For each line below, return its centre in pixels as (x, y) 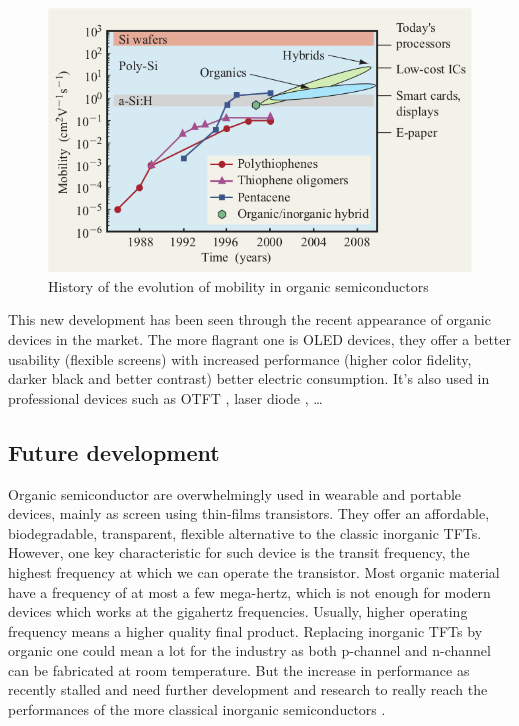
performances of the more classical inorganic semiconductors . (197, 709)
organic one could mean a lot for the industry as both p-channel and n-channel (249, 650)
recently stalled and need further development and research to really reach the (248, 689)
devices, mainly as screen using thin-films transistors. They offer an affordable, (249, 513)
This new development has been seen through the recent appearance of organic (249, 319)
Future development (114, 451)
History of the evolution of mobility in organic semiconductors (238, 285)
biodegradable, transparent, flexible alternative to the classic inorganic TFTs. (245, 532)
